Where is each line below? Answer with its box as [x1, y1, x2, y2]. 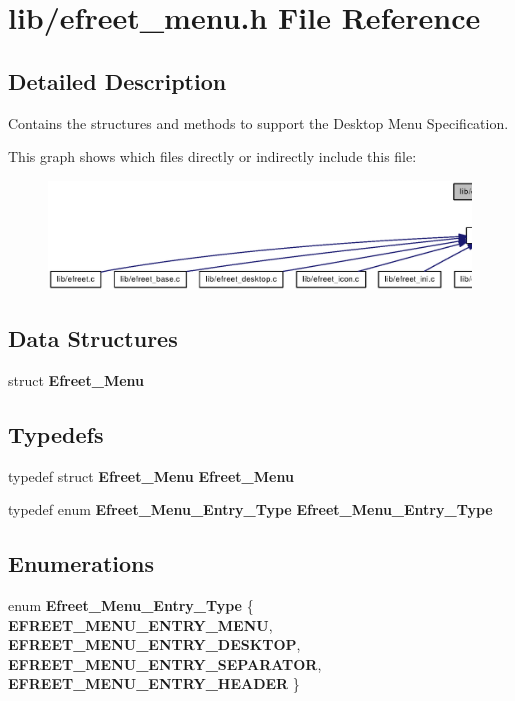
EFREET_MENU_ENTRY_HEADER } [8, 673, 300, 694]
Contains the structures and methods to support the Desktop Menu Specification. [8, 112, 509, 133]
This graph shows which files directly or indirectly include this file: [8, 146, 417, 167]
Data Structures [8, 323, 178, 354]
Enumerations [8, 548, 155, 579]
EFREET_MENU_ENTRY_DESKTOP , [8, 634, 301, 655]
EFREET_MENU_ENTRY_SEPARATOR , [8, 653, 322, 674]
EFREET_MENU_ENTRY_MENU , [8, 614, 273, 635]
